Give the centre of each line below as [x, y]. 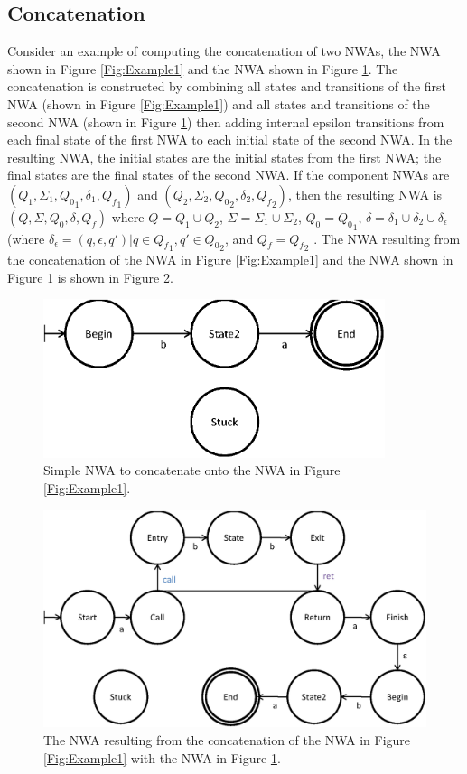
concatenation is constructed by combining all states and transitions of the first [227, 86]
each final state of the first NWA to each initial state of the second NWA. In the [230, 140]
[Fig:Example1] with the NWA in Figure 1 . [162, 757]
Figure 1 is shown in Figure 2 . [90, 277]
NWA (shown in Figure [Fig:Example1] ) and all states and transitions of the [219, 103]
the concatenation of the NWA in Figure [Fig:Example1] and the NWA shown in [230, 260]
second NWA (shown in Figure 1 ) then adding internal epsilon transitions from [226, 121]
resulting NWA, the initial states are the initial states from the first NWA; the [224, 157]
